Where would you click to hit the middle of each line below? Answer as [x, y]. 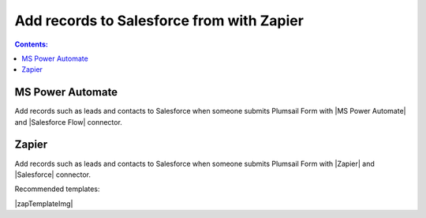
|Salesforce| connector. [52, 175]
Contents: [32, 44]
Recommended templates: [57, 189]
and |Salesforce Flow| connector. [68, 122]
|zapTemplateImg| [44, 203]
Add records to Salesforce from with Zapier [159, 21]
